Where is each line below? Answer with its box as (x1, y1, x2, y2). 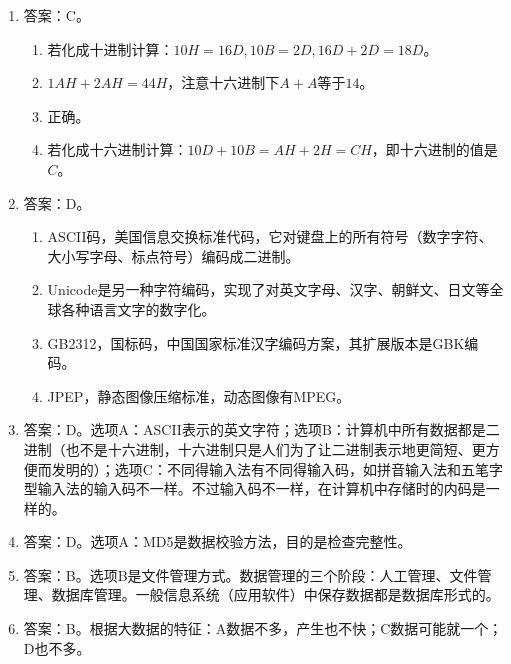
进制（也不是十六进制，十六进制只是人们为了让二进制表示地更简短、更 (23, 438, 486, 459)
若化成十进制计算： (47, 38, 174, 59)
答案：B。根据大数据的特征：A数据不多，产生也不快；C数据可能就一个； (23, 618, 503, 639)
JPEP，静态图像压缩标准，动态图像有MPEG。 (47, 385, 351, 406)
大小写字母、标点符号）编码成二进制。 (47, 245, 300, 266)
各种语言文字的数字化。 (61, 298, 216, 319)
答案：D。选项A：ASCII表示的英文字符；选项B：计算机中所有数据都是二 (23, 419, 500, 440)
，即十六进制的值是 (371, 139, 498, 160)
